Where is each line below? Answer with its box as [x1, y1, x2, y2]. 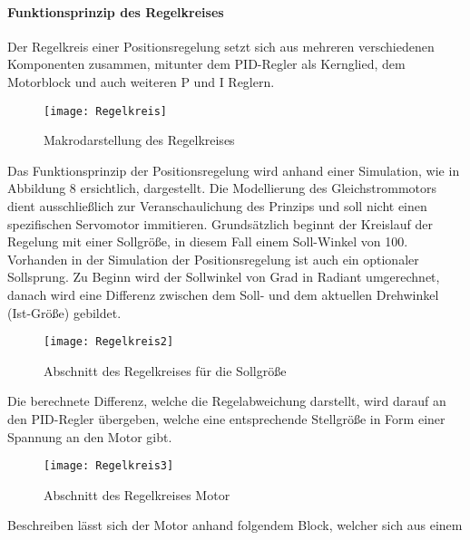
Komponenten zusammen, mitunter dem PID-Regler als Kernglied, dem [7, 54, 406, 73]
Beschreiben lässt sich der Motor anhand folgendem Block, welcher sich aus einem [7, 516, 463, 535]
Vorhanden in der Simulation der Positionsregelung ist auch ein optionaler [7, 249, 419, 268]
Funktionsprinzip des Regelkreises [7, 2, 224, 21]
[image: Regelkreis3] [44, 459, 174, 473]
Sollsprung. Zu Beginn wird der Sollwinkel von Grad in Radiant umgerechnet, [7, 267, 440, 286]
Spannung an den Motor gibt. [7, 427, 172, 446]
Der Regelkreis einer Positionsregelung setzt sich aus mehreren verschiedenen [7, 36, 435, 55]
